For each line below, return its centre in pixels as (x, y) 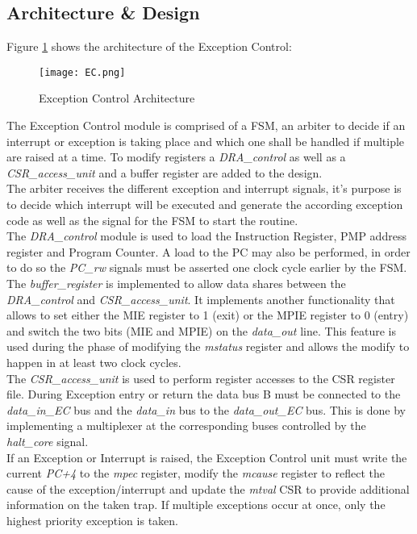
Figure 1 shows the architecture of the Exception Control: (149, 46)
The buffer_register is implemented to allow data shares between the (176, 283)
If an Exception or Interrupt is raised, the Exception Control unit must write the (207, 457)
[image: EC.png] (82, 72)
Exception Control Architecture (117, 98)
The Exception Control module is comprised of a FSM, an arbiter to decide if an (206, 125)
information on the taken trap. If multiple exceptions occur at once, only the (196, 505)
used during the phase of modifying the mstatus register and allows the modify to (208, 346)
